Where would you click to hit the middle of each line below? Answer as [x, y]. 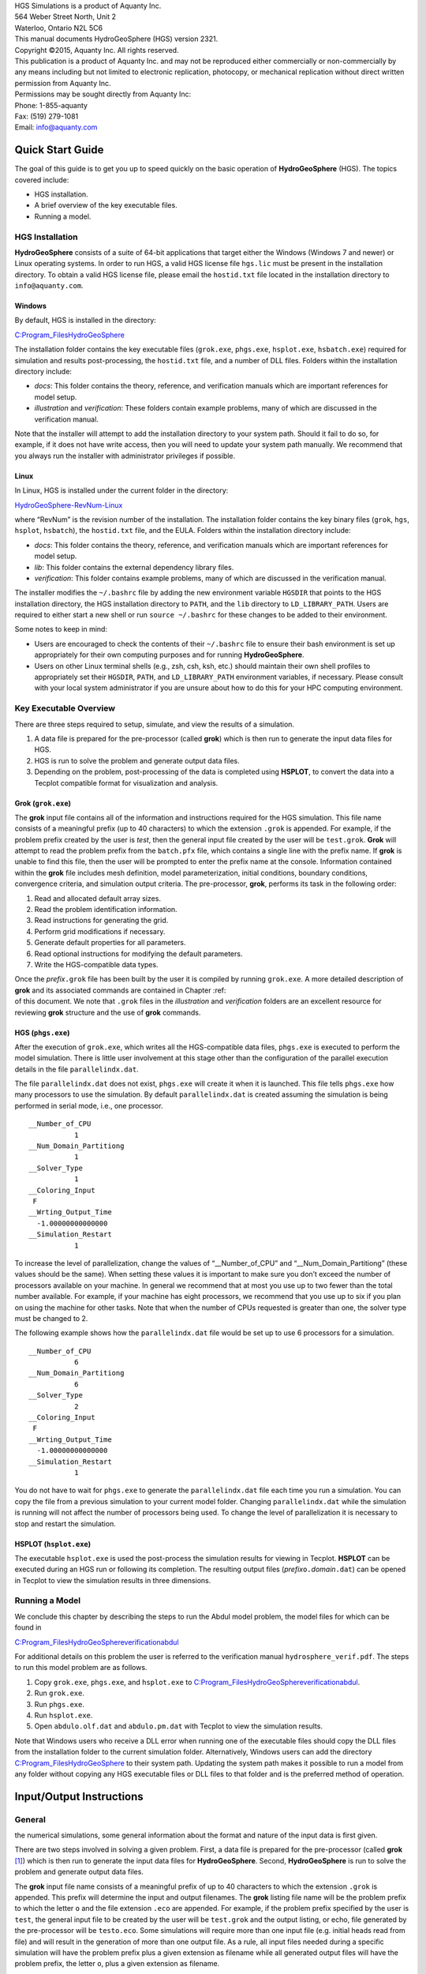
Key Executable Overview [65, 708]
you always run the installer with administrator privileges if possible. [125, 456]
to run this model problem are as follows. [81, 1668]
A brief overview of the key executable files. [106, 205]
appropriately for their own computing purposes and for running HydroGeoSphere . [169, 655]
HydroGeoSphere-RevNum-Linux [69, 505]
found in [28, 1627]
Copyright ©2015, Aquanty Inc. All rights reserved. [97, 50]
